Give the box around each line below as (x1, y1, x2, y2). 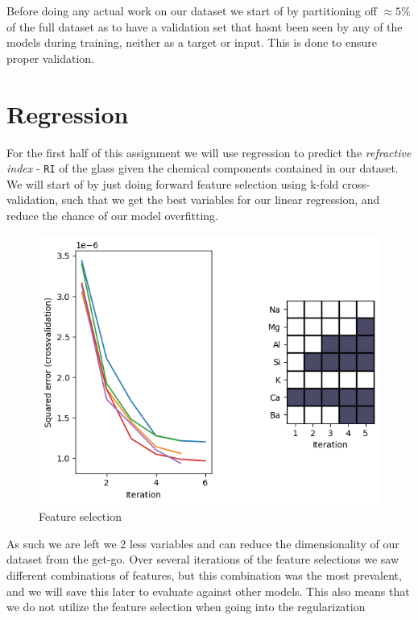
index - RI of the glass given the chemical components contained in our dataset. (6, 160, 399, 177)
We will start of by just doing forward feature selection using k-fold (6, 175, 339, 192)
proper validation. (6, 49, 95, 66)
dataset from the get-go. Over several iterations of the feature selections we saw (6, 551, 399, 568)
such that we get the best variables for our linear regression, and (61, 191, 380, 208)
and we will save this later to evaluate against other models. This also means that (6, 582, 410, 599)
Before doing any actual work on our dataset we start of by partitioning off (6, 2, 377, 19)
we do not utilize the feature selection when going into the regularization (6, 598, 366, 615)
